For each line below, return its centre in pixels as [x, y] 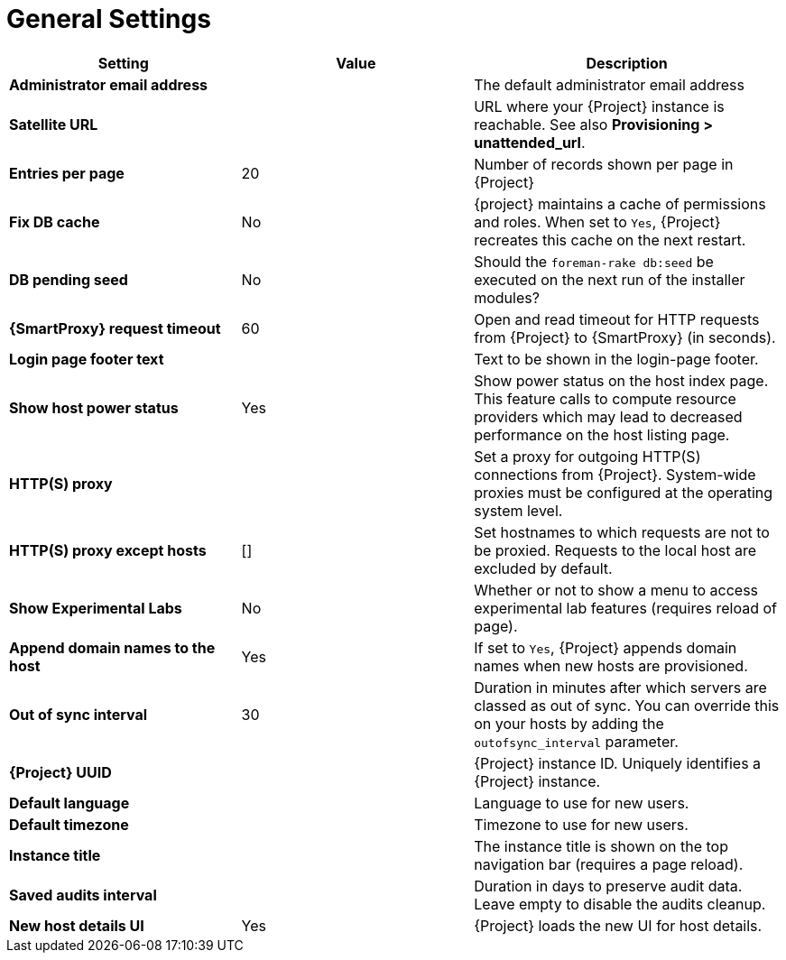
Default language [69, 803]
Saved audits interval [83, 895]
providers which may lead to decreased [608, 416]
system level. [518, 510]
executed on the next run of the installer [610, 279]
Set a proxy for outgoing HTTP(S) [587, 456]
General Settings [109, 19]
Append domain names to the [112, 647]
